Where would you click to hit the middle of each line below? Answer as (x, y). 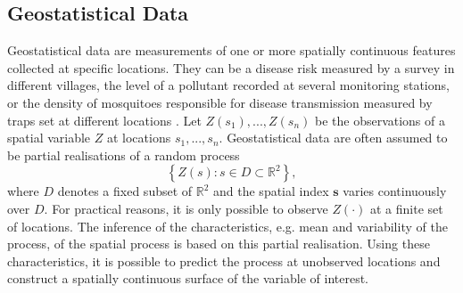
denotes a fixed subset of (125, 191)
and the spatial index (271, 191)
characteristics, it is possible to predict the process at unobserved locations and (224, 260)
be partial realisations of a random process (124, 155)
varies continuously (395, 191)
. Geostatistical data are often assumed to (333, 138)
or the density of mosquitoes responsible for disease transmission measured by (220, 102)
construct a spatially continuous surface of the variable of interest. (188, 278)
